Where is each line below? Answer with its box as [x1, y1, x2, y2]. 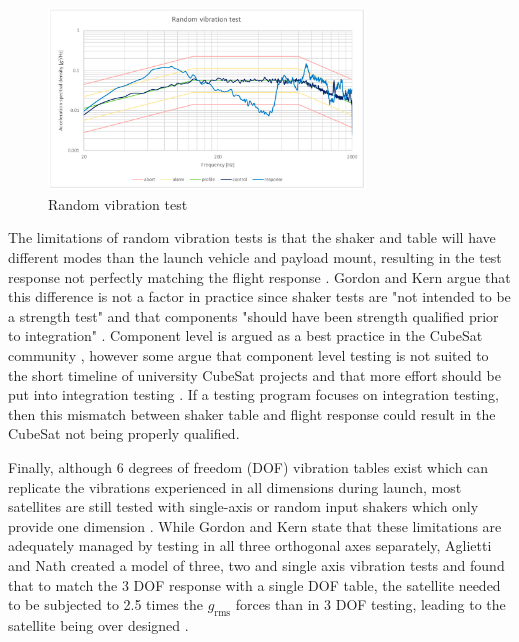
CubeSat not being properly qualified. [8, 423, 240, 444]
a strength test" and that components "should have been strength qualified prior [8, 305, 499, 326]
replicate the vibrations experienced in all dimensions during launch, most [8, 476, 462, 497]
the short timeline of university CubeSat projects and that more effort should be [8, 364, 501, 385]
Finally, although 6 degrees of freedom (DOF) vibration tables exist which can [8, 457, 489, 477]
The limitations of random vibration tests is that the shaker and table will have [8, 227, 496, 248]
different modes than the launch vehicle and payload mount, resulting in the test [8, 247, 502, 268]
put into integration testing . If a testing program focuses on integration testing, [8, 384, 499, 405]
